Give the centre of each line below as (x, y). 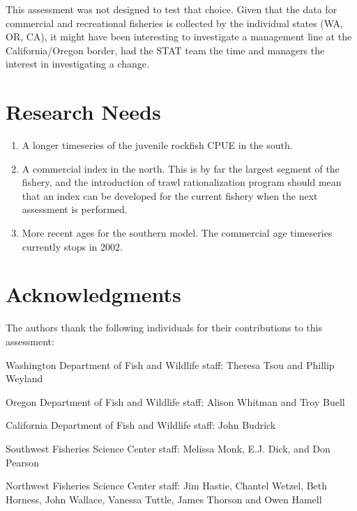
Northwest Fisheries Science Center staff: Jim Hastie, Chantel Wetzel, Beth (167, 486)
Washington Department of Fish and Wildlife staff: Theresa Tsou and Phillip (170, 364)
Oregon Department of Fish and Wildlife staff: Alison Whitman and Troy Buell (175, 401)
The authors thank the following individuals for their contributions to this (164, 328)
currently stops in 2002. (72, 246)
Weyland (24, 378)
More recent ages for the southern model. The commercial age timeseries (177, 233)
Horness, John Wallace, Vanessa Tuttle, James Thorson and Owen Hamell (164, 499)
